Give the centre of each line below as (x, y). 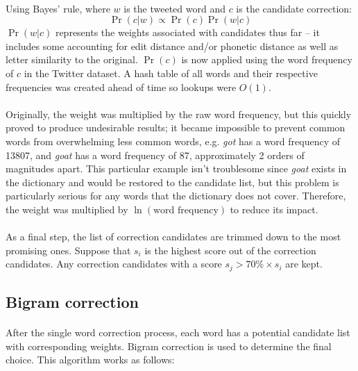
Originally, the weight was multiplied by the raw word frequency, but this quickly (179, 114)
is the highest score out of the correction (230, 250)
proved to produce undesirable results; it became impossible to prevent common (176, 127)
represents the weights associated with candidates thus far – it (187, 32)
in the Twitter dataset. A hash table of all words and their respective (171, 73)
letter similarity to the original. (72, 59)
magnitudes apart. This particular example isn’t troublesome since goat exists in (176, 168)
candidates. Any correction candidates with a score (114, 264)
